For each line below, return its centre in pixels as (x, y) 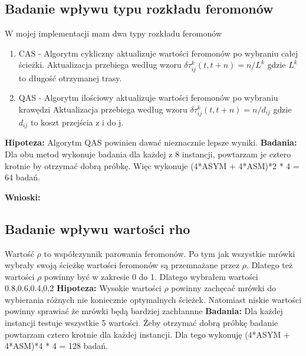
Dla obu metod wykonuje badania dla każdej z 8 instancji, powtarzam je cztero (148, 154)
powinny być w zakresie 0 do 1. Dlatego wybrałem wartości (151, 276)
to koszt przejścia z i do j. (77, 122)
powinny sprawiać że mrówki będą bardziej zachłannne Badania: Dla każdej (144, 311)
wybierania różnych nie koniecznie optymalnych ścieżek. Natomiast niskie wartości (153, 299)
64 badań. (22, 177)
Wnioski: (23, 197)
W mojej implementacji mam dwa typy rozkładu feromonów (113, 33)
